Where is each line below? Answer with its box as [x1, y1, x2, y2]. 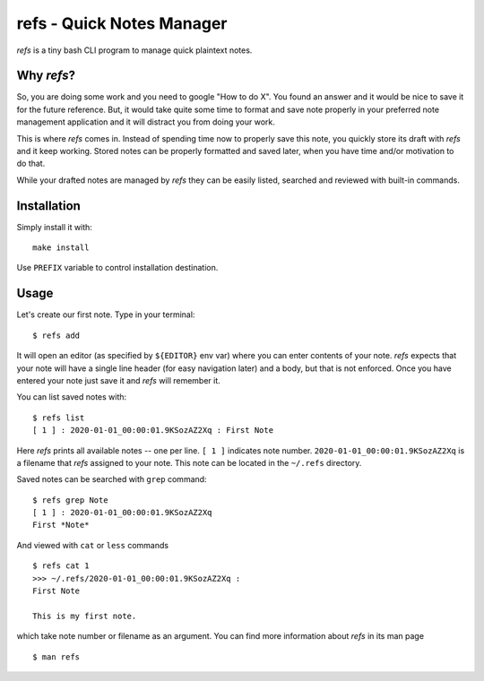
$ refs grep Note [32, 495, 108, 505]
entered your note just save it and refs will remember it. [16, 375, 221, 385]
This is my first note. [32, 610, 137, 621]
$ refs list [32, 412, 85, 423]
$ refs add [32, 330, 81, 340]
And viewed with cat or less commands [16, 539, 169, 550]
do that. [16, 158, 46, 169]
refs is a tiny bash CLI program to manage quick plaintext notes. [16, 45, 253, 56]
